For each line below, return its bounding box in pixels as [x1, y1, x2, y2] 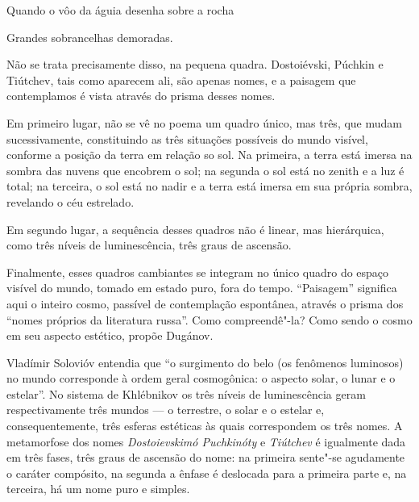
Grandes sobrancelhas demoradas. [6, 28, 173, 45]
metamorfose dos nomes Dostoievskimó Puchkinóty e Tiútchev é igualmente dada [6, 433, 406, 450]
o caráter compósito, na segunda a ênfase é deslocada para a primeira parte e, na [6, 464, 407, 481]
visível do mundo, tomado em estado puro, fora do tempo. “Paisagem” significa [6, 279, 397, 296]
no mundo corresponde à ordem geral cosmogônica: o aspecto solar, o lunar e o [6, 370, 396, 387]
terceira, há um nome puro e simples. [6, 480, 190, 497]
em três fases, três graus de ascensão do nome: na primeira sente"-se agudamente [6, 449, 405, 466]
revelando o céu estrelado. [6, 193, 135, 210]
